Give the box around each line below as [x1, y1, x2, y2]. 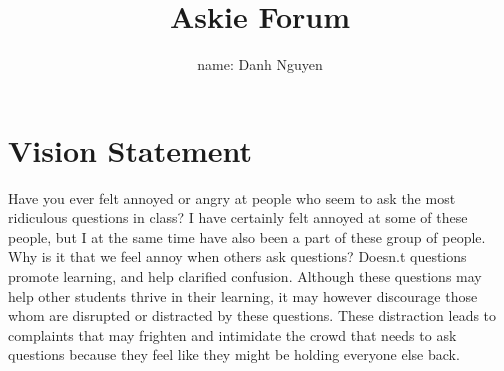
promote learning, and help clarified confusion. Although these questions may [8, 266, 482, 287]
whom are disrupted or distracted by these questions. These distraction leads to [8, 305, 497, 326]
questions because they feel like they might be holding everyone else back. [8, 344, 460, 365]
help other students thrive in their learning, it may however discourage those [8, 285, 478, 306]
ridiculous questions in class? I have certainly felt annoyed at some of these [8, 207, 468, 228]
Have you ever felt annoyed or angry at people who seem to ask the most [8, 187, 456, 208]
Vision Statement [8, 129, 253, 170]
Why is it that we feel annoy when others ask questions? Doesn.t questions [8, 246, 467, 267]
